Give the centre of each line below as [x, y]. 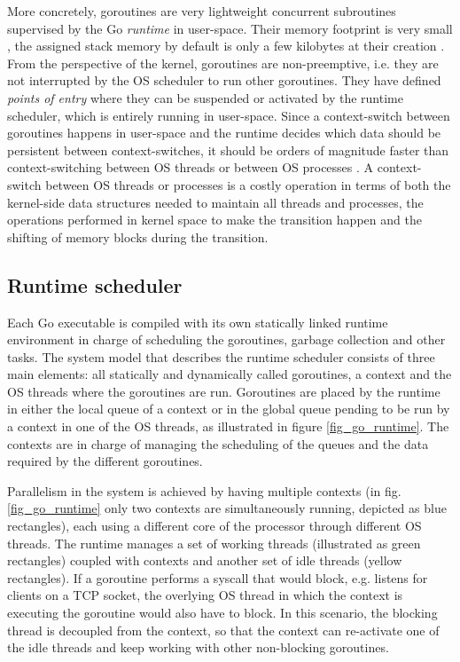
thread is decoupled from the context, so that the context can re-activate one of [223, 630]
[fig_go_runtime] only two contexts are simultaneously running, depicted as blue [227, 508]
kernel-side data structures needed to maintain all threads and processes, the [215, 202]
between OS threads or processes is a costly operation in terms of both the [248, 184]
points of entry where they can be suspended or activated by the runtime [205, 97]
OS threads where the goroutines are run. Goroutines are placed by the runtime [224, 391]
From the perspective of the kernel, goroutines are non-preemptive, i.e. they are [223, 63]
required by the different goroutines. [105, 461]
